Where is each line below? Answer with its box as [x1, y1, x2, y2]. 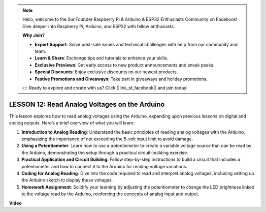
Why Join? [22, 32, 45, 38]
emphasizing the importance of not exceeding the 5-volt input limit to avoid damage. [21, 136, 193, 142]
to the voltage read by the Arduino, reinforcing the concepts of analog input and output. [21, 191, 199, 197]
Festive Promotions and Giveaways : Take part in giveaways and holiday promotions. [34, 76, 208, 82]
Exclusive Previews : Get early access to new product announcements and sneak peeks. [34, 62, 215, 68]
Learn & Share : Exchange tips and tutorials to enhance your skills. [34, 55, 168, 61]
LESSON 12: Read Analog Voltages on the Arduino [9, 100, 165, 108]
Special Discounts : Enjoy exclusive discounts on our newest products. [34, 69, 178, 75]
